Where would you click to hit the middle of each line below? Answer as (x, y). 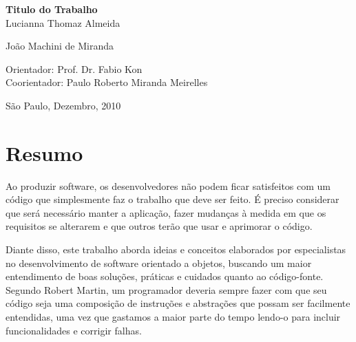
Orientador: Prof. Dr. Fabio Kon (74, 68)
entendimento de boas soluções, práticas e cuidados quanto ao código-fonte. (165, 276)
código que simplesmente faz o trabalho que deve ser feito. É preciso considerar (172, 199)
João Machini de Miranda (60, 46)
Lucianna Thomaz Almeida (63, 22)
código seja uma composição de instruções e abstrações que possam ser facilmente (178, 303)
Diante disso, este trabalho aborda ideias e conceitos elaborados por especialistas (176, 249)
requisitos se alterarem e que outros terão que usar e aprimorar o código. (159, 226)
